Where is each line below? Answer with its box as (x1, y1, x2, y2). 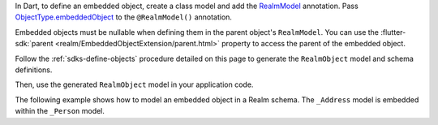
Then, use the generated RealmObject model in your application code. (15, 80, 254, 89)
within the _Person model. (15, 106, 105, 116)
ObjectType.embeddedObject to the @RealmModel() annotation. (15, 12, 233, 22)
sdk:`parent (15, 39, 54, 49)
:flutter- (380, 27, 406, 37)
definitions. (15, 65, 53, 75)
